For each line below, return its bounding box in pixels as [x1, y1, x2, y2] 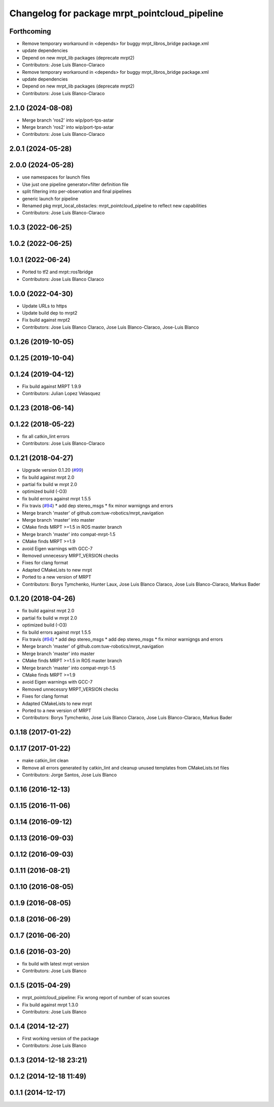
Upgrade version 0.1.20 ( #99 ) [22, 467, 84, 473]
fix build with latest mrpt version [22, 961, 90, 967]
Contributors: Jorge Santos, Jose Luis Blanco [22, 772, 117, 778]
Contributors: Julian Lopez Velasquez [22, 390, 101, 396]
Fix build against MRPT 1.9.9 [22, 383, 81, 389]
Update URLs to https [22, 303, 67, 309]
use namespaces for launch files [22, 174, 90, 180]
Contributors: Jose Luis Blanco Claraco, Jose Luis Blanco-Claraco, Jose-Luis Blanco [22, 324, 199, 330]
